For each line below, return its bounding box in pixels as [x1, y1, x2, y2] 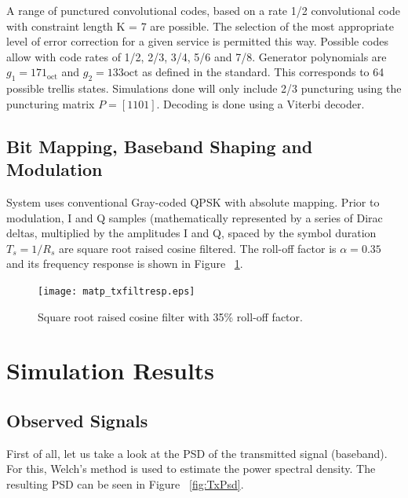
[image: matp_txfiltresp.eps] [38, 285, 195, 297]
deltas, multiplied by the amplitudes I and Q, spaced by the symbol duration [6, 225, 377, 241]
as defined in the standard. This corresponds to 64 [142, 64, 384, 80]
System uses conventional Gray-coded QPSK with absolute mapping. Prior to [6, 193, 380, 210]
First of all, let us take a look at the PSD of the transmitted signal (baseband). [6, 445, 388, 461]
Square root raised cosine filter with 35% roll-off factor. [38, 308, 303, 324]
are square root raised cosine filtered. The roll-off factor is [58, 240, 337, 256]
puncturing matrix [6, 95, 95, 112]
